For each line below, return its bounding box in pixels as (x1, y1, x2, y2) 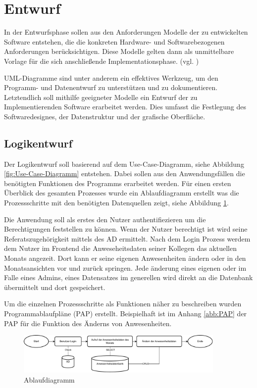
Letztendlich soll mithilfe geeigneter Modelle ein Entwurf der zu (4, 92, 198, 102)
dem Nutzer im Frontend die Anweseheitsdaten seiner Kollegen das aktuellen (4, 243, 237, 253)
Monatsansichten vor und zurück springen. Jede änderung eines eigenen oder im (4, 262, 247, 273)
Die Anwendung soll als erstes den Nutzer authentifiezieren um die (4, 214, 206, 224)
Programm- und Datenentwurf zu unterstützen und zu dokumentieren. (4, 82, 218, 93)
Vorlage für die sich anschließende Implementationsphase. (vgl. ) (4, 55, 199, 66)
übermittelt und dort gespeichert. (4, 282, 105, 292)
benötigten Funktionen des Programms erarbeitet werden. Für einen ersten (4, 178, 231, 188)
